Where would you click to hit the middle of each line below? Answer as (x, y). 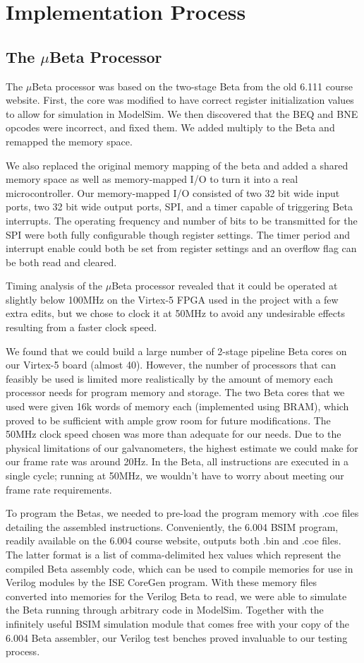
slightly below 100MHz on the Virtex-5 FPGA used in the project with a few (172, 299)
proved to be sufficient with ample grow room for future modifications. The (168, 420)
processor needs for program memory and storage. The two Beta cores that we (175, 392)
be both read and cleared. (61, 262)
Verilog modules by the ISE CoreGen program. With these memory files (161, 582)
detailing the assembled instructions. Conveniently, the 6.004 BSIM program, (172, 526)
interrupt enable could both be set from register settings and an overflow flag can (181, 248)
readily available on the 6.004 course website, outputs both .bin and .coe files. (174, 540)
